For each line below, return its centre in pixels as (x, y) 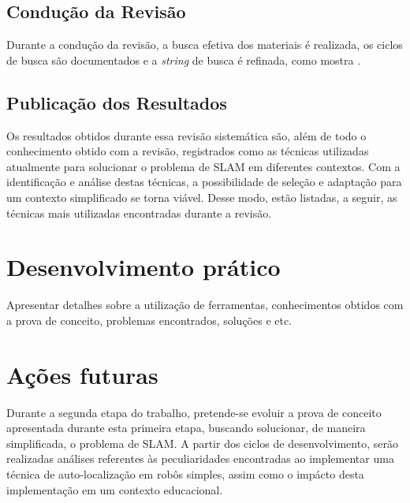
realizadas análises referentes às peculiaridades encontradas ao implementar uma (200, 458)
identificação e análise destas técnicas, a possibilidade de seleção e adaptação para (204, 182)
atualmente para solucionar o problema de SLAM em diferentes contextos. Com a (203, 166)
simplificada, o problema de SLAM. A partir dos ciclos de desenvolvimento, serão (202, 443)
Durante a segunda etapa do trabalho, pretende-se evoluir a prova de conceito (194, 412)
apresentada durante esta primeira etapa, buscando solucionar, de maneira (186, 428)
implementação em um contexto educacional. (115, 489)
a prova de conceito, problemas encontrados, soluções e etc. (149, 320)
